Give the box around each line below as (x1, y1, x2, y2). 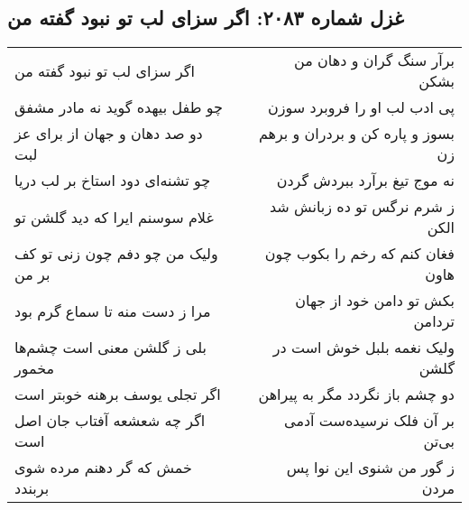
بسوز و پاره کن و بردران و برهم (258, 123, 455, 144)
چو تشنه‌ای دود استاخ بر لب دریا (14, 170, 211, 191)
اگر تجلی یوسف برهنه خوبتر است (14, 384, 221, 405)
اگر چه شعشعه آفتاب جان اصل (14, 410, 206, 431)
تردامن (413, 311, 455, 332)
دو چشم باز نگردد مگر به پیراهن (258, 384, 455, 405)
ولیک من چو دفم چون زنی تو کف (14, 243, 218, 264)
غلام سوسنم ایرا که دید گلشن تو (14, 206, 214, 227)
